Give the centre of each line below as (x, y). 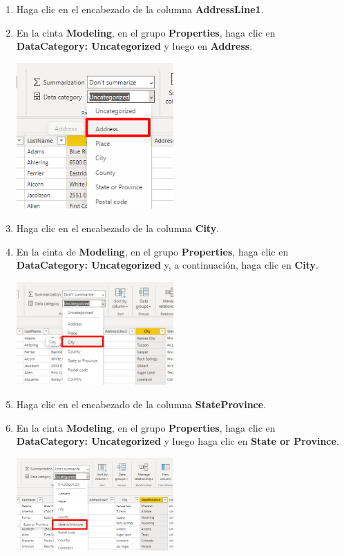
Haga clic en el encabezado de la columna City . (118, 228)
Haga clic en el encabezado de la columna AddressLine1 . (140, 9)
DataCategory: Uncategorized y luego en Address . (134, 46)
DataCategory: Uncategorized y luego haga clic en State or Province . (178, 441)
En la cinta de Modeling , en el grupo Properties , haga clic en (152, 251)
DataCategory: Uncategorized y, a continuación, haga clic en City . (167, 265)
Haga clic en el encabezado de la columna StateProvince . (141, 404)
